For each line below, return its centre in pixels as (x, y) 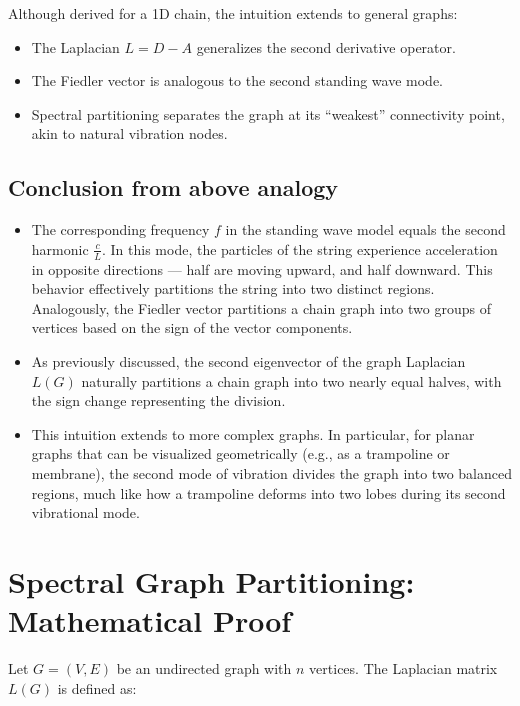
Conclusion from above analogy (173, 187)
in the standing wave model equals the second (365, 229)
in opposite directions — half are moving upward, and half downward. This (262, 268)
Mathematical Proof (150, 620)
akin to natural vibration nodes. (129, 133)
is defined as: (97, 687)
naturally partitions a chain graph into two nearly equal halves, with (291, 380)
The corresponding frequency (120, 229)
